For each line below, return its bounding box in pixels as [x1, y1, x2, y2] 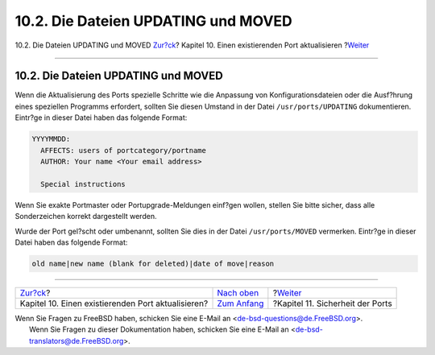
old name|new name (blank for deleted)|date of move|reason [31, 258, 275, 268]
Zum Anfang [217, 298, 264, 309]
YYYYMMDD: [31, 134, 71, 144]
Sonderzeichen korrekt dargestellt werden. [14, 212, 157, 221]
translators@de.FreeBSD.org [29, 336, 124, 345]
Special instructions [40, 180, 126, 188]
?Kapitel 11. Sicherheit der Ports [272, 298, 392, 309]
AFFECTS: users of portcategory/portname [40, 146, 207, 155]
